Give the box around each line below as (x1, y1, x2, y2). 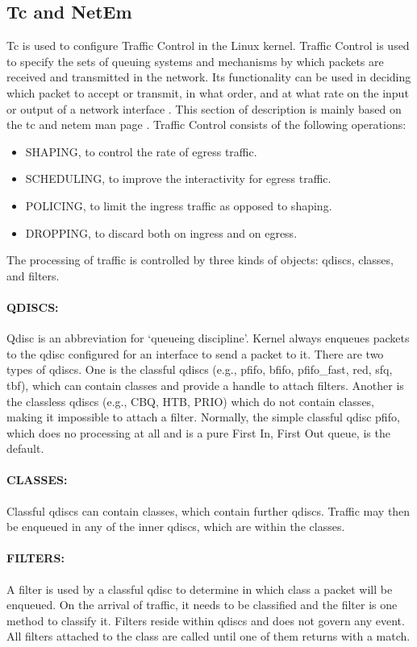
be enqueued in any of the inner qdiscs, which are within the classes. (6, 518, 345, 535)
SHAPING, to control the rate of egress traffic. (25, 143, 257, 160)
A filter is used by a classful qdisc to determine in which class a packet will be (6, 580, 393, 597)
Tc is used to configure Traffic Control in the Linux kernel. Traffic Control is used (6, 37, 410, 54)
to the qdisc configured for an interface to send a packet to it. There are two (6, 345, 384, 362)
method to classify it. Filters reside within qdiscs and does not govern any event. (6, 612, 405, 628)
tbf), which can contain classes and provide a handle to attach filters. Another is (6, 376, 404, 393)
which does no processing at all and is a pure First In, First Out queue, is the (6, 424, 390, 441)
